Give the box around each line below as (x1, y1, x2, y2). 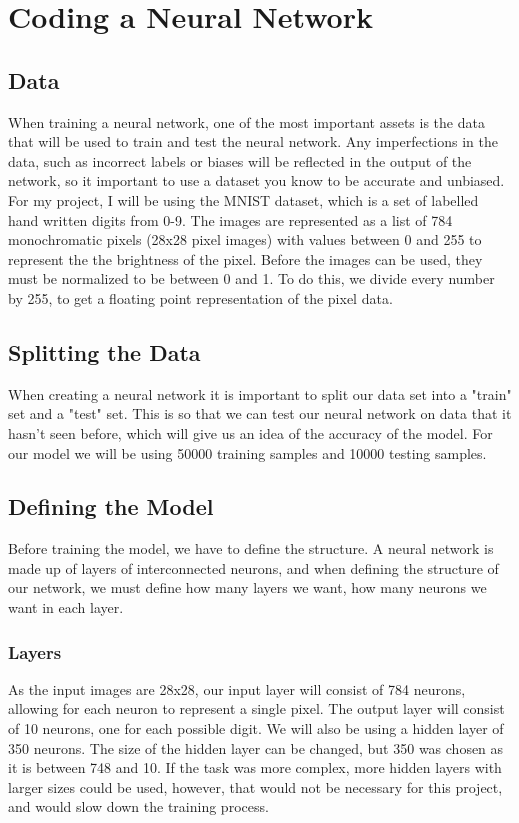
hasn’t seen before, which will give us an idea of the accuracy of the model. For (8, 422, 493, 443)
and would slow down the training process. (8, 796, 269, 817)
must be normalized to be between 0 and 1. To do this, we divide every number (8, 268, 495, 289)
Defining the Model (8, 491, 214, 522)
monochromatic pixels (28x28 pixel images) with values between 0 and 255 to (8, 229, 482, 250)
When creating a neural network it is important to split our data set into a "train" (8, 383, 512, 404)
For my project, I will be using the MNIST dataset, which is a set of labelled (8, 189, 479, 210)
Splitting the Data (8, 336, 201, 367)
